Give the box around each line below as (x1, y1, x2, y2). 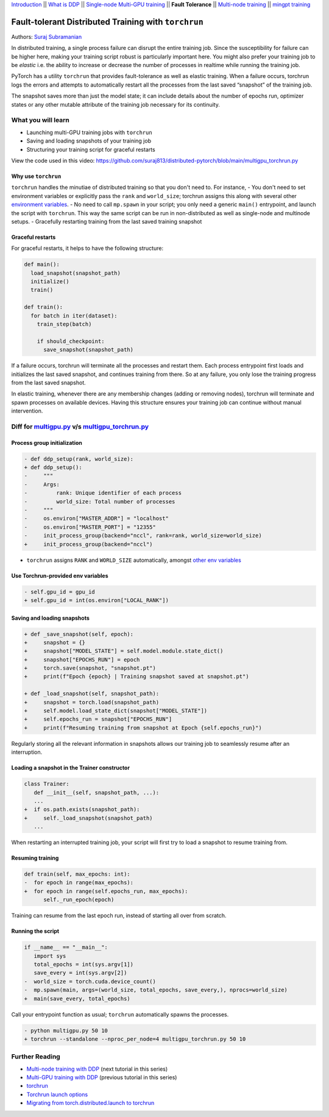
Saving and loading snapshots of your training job (26, 137, 152, 144)
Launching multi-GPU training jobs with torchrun (26, 129, 152, 136)
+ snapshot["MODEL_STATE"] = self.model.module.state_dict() (24, 648, 224, 654)
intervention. (11, 407, 43, 414)
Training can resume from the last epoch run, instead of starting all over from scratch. (11, 912, 227, 920)
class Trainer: (24, 781, 69, 787)
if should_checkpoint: (37, 338, 105, 344)
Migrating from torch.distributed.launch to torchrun (26, 1099, 155, 1107)
